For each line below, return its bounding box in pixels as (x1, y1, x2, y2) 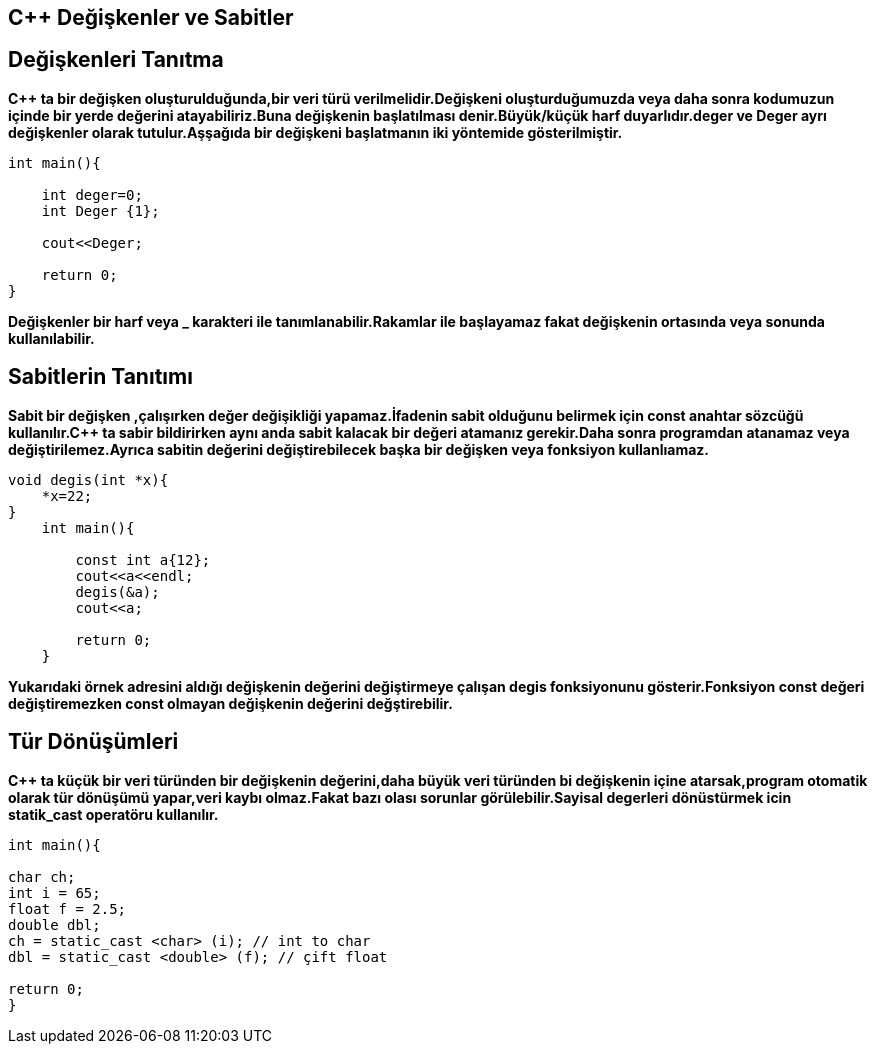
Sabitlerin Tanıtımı (8, 364, 193, 390)
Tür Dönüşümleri (8, 729, 179, 755)
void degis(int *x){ (8, 471, 169, 488)
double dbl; (8, 916, 101, 933)
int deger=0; (41, 186, 143, 203)
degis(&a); (75, 583, 160, 600)
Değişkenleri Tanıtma (8, 47, 224, 73)
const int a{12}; (75, 551, 211, 568)
